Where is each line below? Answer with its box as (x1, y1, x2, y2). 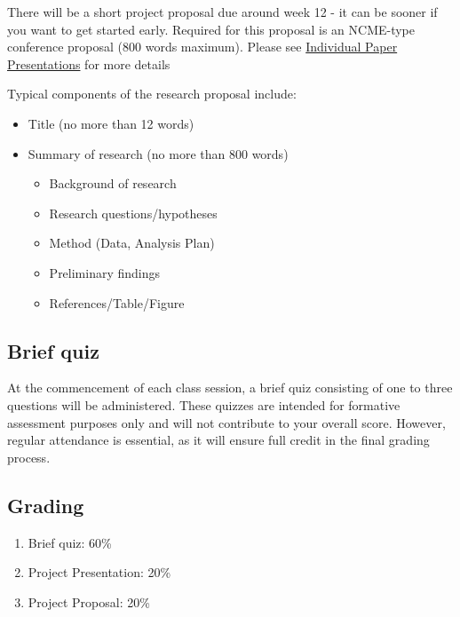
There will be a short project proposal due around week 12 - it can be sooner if (7, 3, 438, 20)
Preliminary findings (49, 263, 161, 281)
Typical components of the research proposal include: (7, 84, 297, 103)
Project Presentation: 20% (28, 563, 171, 581)
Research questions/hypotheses (49, 203, 218, 222)
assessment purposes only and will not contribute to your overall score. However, (7, 413, 446, 431)
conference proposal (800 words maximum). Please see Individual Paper (7, 37, 398, 56)
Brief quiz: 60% (28, 533, 112, 551)
